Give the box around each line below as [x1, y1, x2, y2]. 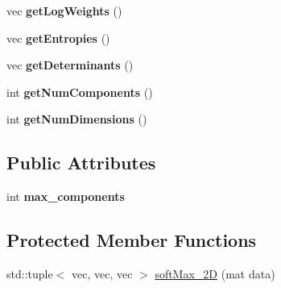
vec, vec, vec [71, 265, 133, 282]
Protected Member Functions [6, 227, 257, 253]
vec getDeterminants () [6, 56, 134, 73]
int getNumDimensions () [6, 111, 147, 127]
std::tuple [6, 265, 53, 282]
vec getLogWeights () [6, 2, 122, 19]
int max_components [6, 188, 125, 205]
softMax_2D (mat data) [155, 265, 275, 282]
